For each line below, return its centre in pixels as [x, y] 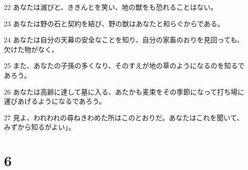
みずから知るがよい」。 [40, 127]
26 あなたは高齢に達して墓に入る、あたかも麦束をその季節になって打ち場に [124, 91]
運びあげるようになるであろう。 [55, 101]
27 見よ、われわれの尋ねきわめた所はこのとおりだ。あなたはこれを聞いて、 [124, 117]
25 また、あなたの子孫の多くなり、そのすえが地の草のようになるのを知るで [124, 66]
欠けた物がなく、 [31, 49]
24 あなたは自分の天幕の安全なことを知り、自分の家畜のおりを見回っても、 [124, 40]
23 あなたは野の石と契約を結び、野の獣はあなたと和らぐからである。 [114, 23]
